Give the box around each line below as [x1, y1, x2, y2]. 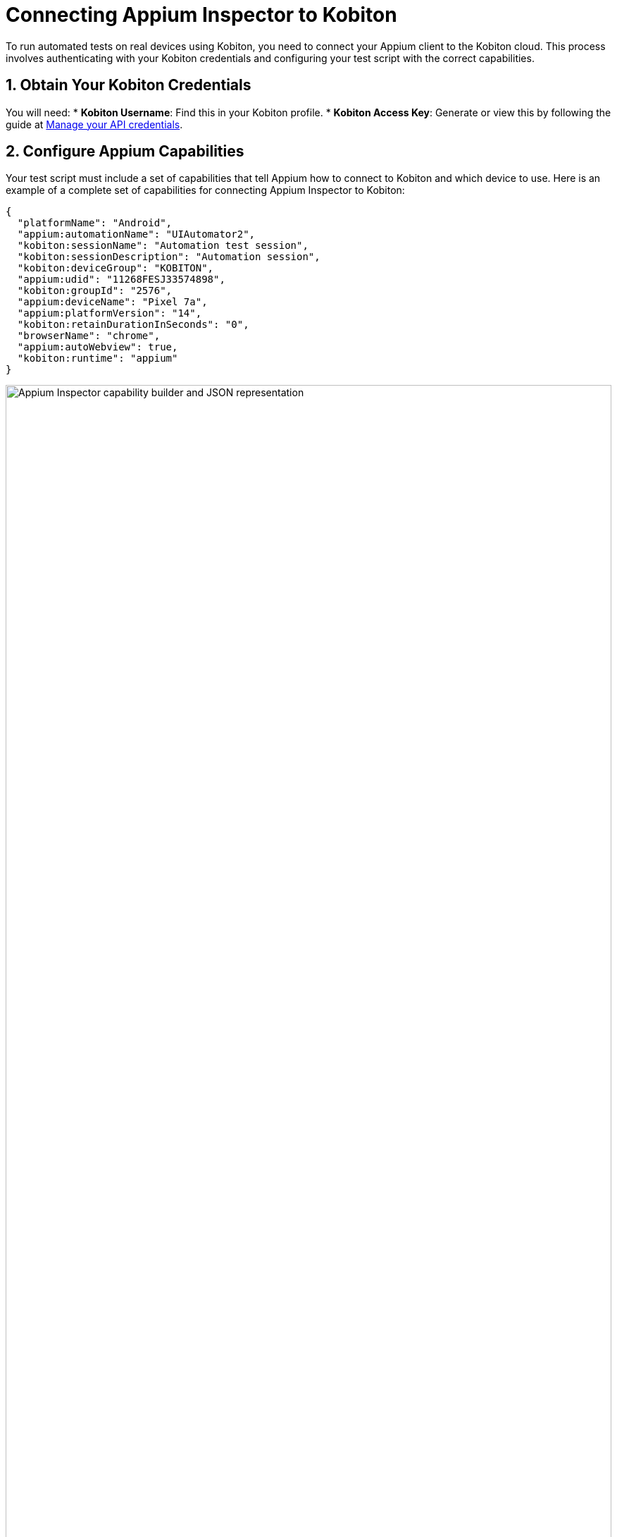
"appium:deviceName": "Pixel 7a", [17, 296, 208, 308]
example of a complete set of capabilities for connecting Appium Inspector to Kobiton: [6, 184, 405, 197]
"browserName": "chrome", [17, 330, 161, 342]
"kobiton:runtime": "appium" [17, 353, 178, 365]
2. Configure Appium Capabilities [6, 142, 244, 161]
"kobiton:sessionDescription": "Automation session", [17, 251, 320, 263]
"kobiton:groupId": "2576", [17, 285, 173, 297]
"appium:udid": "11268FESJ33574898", [17, 274, 225, 286]
